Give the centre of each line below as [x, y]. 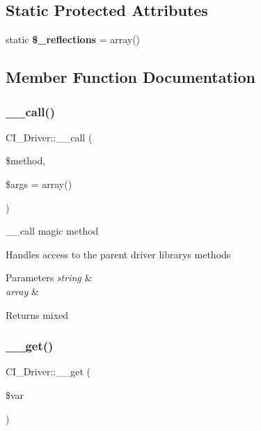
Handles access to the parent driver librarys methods [118, 254]
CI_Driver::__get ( [48, 371]
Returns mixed [37, 314]
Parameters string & [49, 277]
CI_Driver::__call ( [49, 137]
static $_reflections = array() [73, 39]
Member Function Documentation [131, 77]
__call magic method [52, 231]
